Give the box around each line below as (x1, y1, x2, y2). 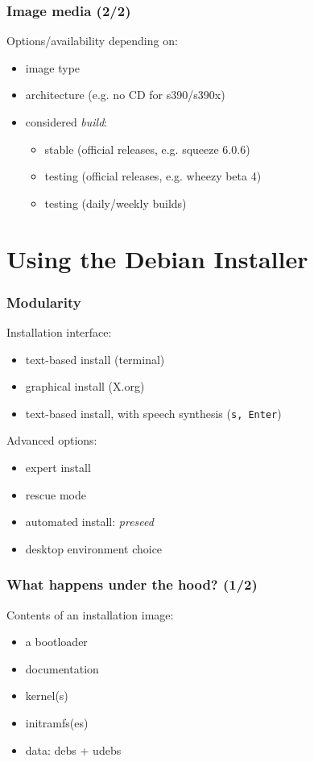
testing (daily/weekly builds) (44, 194, 187, 211)
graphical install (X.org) (25, 378, 145, 395)
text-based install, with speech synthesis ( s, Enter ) (25, 404, 282, 421)
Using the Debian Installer (6, 242, 308, 275)
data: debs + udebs (25, 741, 122, 758)
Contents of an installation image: (6, 606, 174, 623)
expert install (25, 459, 91, 475)
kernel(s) (25, 687, 68, 704)
